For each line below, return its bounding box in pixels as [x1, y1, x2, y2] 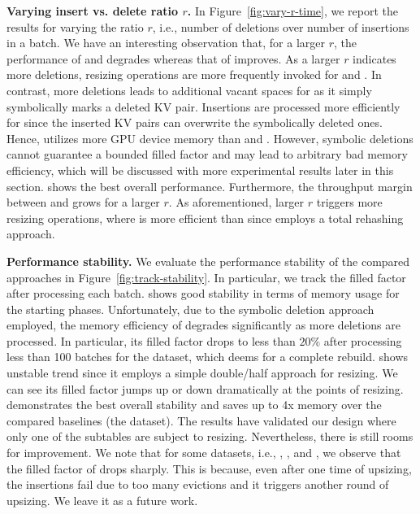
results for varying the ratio [6, 18, 144, 35]
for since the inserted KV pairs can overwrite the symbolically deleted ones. [6, 114, 383, 131]
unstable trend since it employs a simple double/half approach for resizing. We [6, 364, 398, 381]
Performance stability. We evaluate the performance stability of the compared [6, 252, 410, 269]
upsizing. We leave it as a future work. [6, 491, 198, 508]
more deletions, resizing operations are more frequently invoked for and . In [6, 66, 382, 83]
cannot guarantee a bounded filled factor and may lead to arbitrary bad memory [6, 146, 408, 163]
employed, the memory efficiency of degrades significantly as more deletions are [6, 316, 401, 333]
